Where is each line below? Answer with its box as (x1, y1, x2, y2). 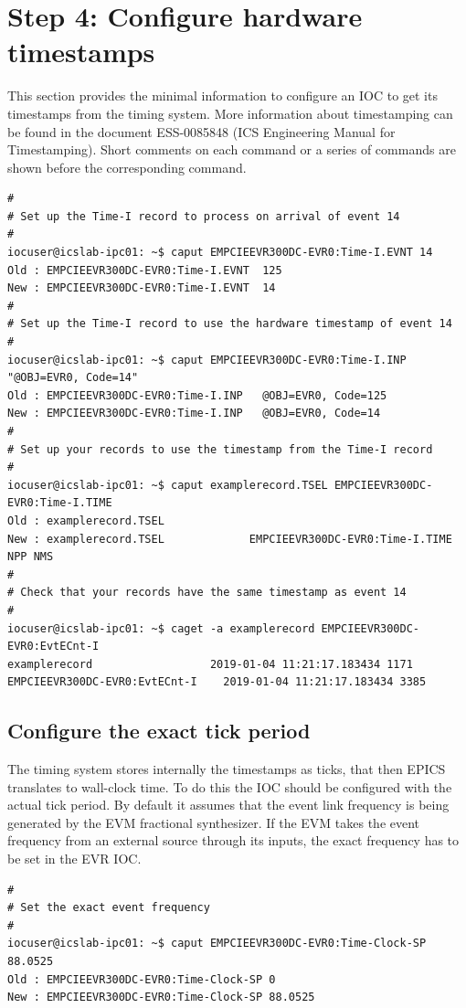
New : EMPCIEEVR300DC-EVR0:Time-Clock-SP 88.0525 (7, 991, 315, 1004)
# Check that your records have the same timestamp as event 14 (7, 586, 407, 599)
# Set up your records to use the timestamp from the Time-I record (7, 442, 433, 456)
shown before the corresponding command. (7, 157, 247, 176)
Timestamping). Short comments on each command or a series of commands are (7, 140, 456, 159)
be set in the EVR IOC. (7, 849, 142, 868)
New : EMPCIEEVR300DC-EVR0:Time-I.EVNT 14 (7, 281, 276, 295)
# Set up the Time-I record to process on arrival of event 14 (7, 209, 400, 223)
